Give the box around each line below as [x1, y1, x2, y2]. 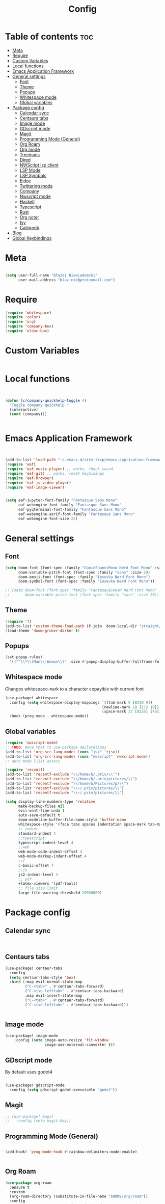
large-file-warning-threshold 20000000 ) [18, 890, 102, 896]
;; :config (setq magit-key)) [5, 1119, 71, 1123]
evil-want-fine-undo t [18, 808, 65, 813]
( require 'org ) [5, 319, 36, 325]
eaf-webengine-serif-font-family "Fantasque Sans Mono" [18, 512, 135, 517]
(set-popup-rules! [5, 655, 43, 660]
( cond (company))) [9, 411, 48, 417]
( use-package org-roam [5, 1180, 52, 1185]
